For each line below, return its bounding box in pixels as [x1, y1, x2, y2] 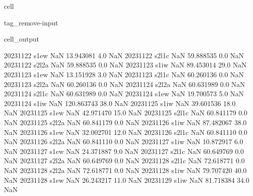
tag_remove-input [4, 17, 58, 27]
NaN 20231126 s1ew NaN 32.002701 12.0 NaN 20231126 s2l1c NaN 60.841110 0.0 [4, 127, 248, 137]
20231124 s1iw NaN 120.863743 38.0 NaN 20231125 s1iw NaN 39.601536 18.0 [4, 98, 236, 108]
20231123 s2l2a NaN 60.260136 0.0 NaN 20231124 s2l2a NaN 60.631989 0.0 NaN [4, 79, 245, 89]
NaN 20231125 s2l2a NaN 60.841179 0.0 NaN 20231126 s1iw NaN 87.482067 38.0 [4, 117, 247, 127]
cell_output [4, 34, 39, 44]
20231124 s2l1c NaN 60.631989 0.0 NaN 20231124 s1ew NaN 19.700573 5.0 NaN [4, 88, 244, 99]
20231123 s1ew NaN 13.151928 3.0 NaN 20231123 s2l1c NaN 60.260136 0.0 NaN [4, 69, 244, 79]
